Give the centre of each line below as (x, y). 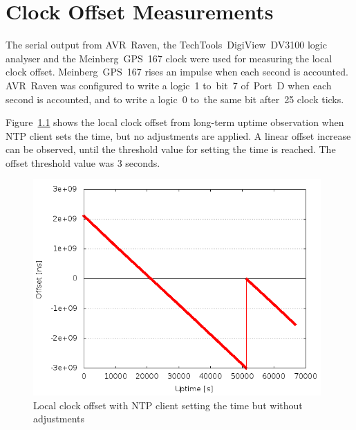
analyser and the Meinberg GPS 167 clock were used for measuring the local (169, 58)
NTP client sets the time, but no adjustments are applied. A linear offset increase (178, 135)
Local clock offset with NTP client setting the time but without (168, 405)
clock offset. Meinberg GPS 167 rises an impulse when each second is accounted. (177, 72)
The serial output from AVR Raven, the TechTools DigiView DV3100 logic (166, 45)
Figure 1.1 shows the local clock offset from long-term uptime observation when (175, 122)
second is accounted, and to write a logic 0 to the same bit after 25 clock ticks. (175, 99)
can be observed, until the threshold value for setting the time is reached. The (171, 149)
